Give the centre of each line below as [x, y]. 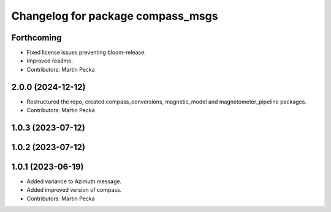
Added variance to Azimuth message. [74, 181]
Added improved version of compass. [74, 190]
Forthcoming [36, 38]
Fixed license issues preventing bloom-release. [86, 53]
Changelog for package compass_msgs [115, 16]
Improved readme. [50, 61]
